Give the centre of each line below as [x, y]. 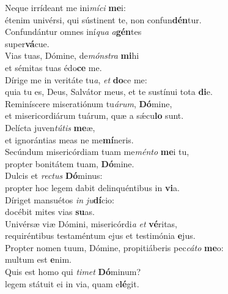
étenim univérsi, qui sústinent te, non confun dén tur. [103, 19]
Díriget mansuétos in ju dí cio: [60, 199]
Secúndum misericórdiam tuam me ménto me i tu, [97, 152]
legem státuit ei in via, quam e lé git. [72, 283]
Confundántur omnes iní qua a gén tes [73, 32]
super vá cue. [27, 43]
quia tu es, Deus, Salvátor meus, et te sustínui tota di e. [109, 92]
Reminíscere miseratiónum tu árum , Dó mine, [89, 103]
